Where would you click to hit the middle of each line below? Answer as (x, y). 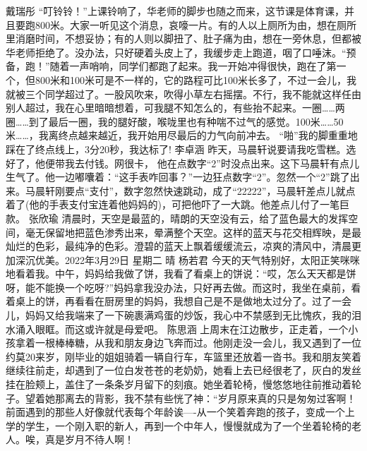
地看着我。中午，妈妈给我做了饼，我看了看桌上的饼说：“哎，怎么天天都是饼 (181, 273)
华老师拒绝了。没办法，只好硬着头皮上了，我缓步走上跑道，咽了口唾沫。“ (176, 52)
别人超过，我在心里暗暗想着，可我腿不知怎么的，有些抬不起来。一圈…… (170, 108)
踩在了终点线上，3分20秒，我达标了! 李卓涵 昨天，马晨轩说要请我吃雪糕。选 (181, 149)
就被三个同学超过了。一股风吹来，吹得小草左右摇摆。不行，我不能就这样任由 (183, 94)
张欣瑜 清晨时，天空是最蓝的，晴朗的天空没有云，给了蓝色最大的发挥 (188, 218)
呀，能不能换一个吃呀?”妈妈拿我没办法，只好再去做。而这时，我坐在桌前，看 (183, 287)
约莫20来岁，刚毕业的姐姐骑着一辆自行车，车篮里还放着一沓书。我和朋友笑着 (183, 356)
